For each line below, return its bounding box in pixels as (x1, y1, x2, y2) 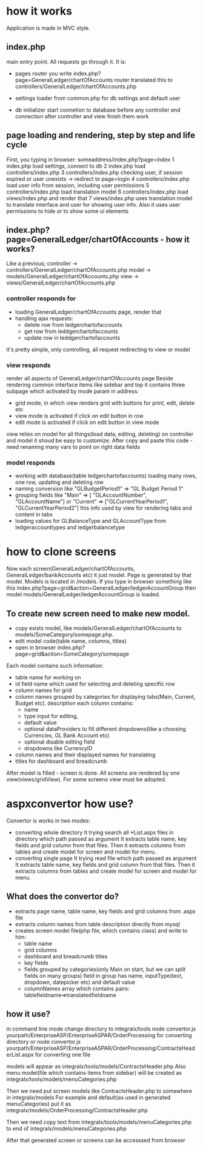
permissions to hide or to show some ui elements (6, 207, 129, 215)
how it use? (6, 1009, 50, 1020)
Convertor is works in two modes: (6, 817, 91, 824)
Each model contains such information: (6, 662, 104, 670)
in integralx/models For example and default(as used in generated (6, 1094, 171, 1101)
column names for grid (15, 687, 72, 694)
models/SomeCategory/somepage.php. (15, 631, 114, 638)
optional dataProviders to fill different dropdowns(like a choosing (24, 725, 186, 733)
